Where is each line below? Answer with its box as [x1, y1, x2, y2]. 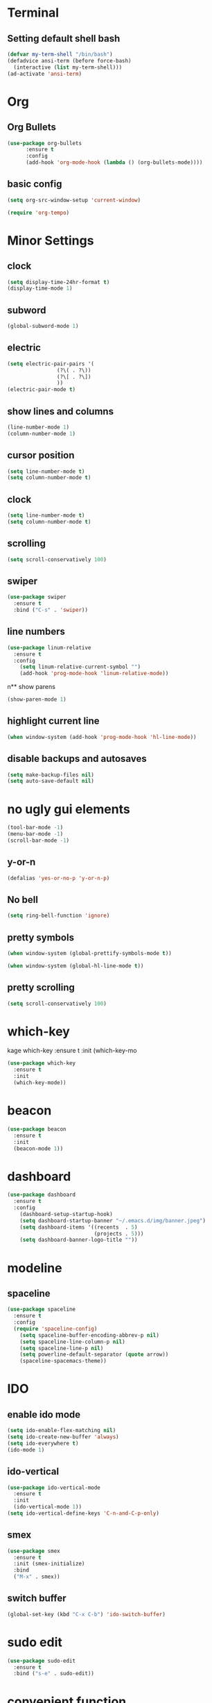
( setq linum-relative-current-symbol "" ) [19, 663, 141, 671]
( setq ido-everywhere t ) [7, 1440, 79, 1447]
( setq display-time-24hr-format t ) [7, 279, 110, 285]
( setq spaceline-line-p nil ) [19, 1345, 104, 1352]
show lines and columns [7, 405, 114, 417]
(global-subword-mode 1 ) [7, 323, 79, 330]
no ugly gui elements [7, 801, 130, 817]
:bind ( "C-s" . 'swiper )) [13, 606, 89, 614]
